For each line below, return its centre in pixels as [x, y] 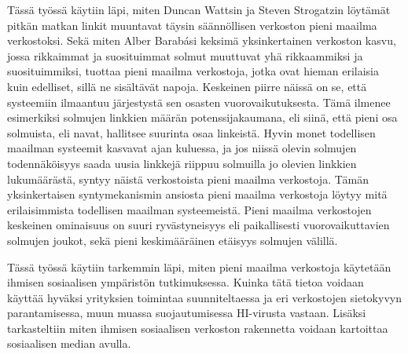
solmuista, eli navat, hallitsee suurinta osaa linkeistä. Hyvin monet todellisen [191, 132]
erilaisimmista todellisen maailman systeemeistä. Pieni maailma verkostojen [189, 209]
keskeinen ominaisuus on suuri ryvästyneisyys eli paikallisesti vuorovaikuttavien [198, 225]
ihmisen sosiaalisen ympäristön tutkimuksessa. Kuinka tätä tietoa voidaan [186, 282]
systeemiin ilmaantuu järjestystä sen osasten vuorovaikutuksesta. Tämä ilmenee [199, 102]
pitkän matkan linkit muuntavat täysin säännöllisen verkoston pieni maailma [192, 25]
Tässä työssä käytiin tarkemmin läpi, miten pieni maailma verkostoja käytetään [199, 266]
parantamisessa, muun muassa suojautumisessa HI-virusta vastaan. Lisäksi [187, 313]
